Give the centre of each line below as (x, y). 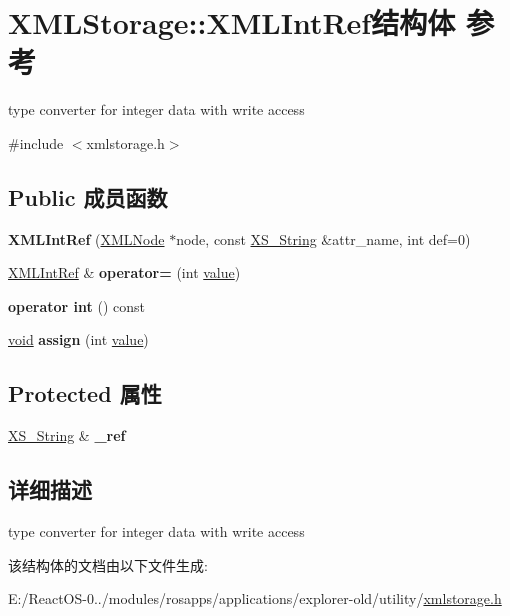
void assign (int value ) (78, 339)
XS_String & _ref (67, 435)
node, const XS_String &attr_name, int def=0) (323, 238)
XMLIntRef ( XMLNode (86, 238)
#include (36, 142)
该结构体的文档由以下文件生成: (108, 564)
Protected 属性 (85, 393)
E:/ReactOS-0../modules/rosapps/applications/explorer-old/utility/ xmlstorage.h (255, 598)
